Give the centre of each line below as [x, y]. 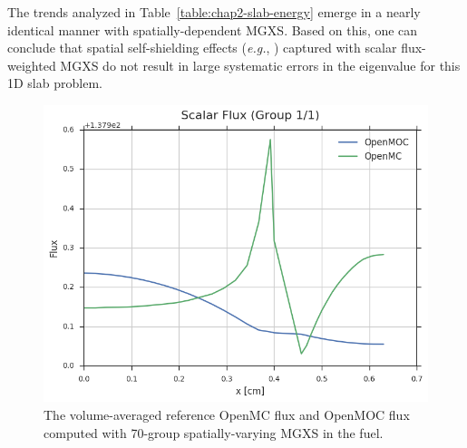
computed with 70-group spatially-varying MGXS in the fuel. [214, 432]
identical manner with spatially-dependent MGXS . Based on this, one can [213, 29]
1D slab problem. [55, 83]
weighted [32, 65]
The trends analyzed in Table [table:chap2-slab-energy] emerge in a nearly [214, 12]
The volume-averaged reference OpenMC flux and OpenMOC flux [227, 415]
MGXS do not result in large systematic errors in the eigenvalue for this [260, 65]
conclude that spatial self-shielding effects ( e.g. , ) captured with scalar [202, 48]
